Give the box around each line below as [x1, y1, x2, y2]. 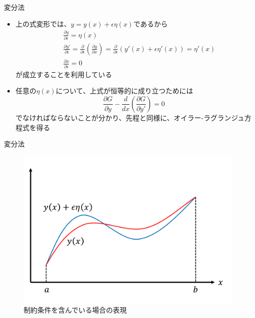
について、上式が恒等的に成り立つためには [56, 86, 193, 96]
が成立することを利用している [15, 69, 112, 79]
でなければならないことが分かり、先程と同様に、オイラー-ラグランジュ [15, 112, 245, 122]
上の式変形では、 [15, 18, 71, 29]
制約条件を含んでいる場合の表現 [24, 305, 127, 315]
